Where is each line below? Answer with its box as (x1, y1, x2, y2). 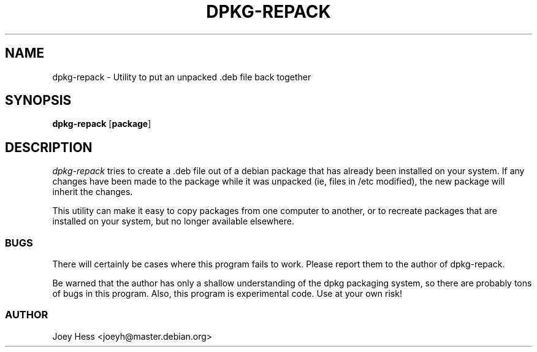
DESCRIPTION (5, 139, 93, 155)
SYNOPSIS (5, 93, 72, 109)
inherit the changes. (52, 186, 133, 197)
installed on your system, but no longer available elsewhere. (52, 216, 294, 227)
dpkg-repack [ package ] (52, 118, 151, 129)
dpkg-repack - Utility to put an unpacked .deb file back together (52, 71, 311, 82)
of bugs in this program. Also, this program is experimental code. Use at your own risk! (52, 288, 402, 299)
